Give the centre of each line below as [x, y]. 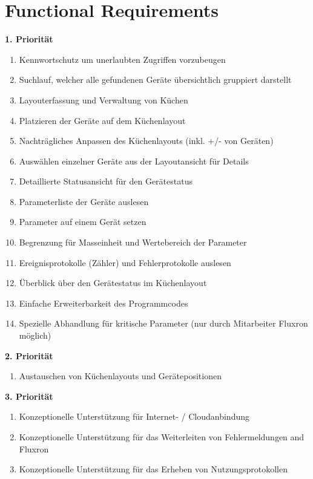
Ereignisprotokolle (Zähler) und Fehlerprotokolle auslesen [125, 262]
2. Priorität [29, 355]
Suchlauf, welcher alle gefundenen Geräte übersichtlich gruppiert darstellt [155, 80]
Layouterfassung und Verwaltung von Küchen [104, 99]
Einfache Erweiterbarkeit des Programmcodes [104, 303]
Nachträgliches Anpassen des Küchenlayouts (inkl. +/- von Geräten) [146, 141]
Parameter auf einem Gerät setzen [83, 222]
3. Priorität [29, 396]
